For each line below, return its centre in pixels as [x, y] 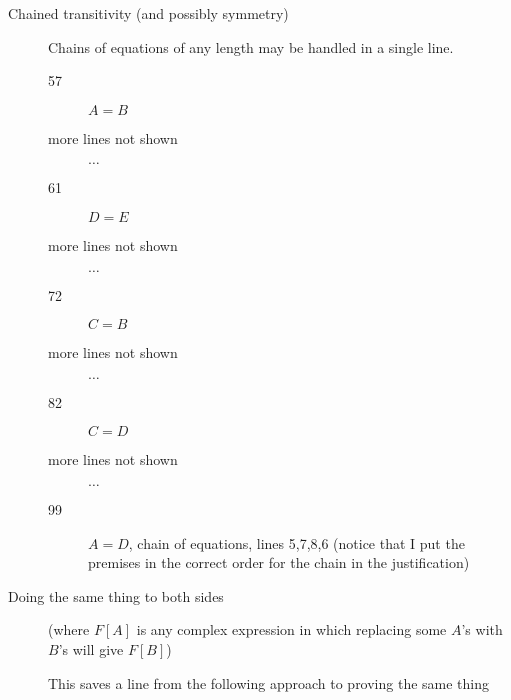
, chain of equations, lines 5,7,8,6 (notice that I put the [296, 542]
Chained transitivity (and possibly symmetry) [148, 13]
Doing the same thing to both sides [116, 595]
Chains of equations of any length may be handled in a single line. [251, 46]
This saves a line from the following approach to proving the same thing [269, 682]
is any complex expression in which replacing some [291, 629]
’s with [482, 629]
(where [69, 629]
